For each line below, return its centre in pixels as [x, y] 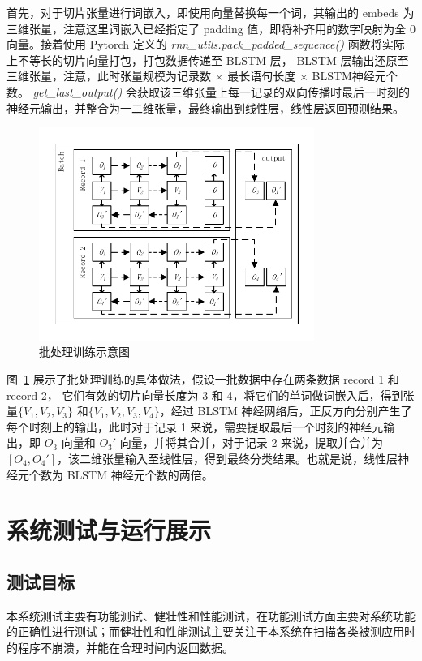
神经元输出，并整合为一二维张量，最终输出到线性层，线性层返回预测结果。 [205, 107]
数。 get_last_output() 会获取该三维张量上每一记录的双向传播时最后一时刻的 [208, 91]
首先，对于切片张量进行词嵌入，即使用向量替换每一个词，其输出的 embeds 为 [211, 12]
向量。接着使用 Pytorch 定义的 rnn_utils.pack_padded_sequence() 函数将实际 [206, 44]
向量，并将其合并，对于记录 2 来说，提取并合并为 [252, 442]
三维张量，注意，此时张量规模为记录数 [109, 76]
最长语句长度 [262, 76]
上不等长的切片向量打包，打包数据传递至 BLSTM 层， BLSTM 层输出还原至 [208, 60]
